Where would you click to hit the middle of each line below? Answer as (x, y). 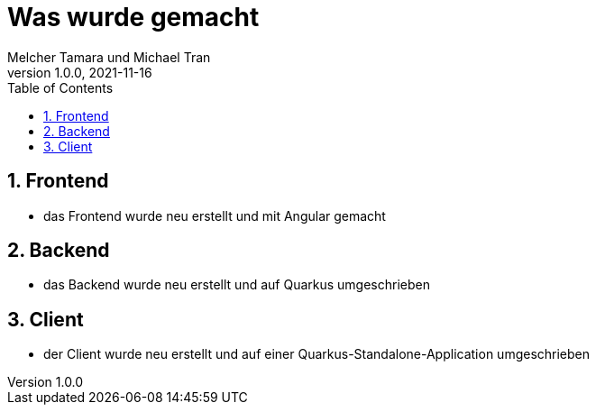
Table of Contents (60, 87)
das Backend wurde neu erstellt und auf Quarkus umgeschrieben (237, 285)
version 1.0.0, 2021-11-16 (80, 72)
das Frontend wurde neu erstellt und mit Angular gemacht (215, 215)
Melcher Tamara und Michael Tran (109, 57)
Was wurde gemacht (133, 17)
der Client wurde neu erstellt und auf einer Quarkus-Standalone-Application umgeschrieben (317, 354)
